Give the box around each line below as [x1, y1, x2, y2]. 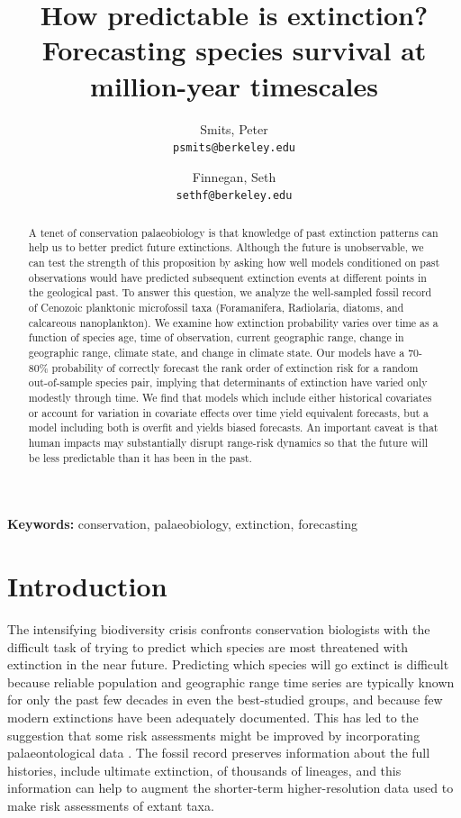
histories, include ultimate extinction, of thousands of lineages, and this [7, 760, 402, 779]
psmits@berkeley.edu [172, 141, 296, 155]
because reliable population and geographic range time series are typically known [7, 672, 455, 691]
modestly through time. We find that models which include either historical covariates [28, 390, 432, 405]
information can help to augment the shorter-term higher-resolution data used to [7, 778, 454, 797]
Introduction [7, 568, 167, 604]
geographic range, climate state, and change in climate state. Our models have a [28, 345, 405, 360]
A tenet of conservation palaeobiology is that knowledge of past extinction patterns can [28, 224, 438, 240]
